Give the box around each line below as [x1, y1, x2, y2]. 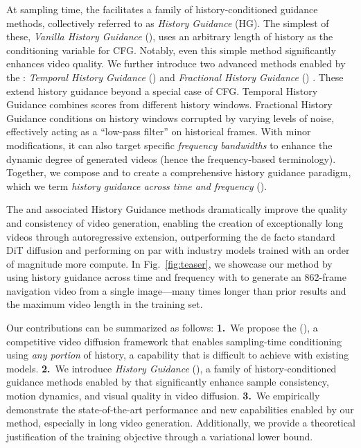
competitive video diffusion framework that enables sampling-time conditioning [6, 334, 342, 348]
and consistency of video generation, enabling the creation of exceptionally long [6, 215, 344, 230]
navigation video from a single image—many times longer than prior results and [6, 283, 346, 298]
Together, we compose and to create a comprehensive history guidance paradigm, [6, 165, 351, 180]
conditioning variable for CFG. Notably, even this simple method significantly [6, 42, 336, 57]
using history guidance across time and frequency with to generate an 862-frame [6, 270, 346, 284]
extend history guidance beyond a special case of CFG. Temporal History [6, 83, 318, 98]
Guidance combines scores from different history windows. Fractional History [6, 97, 333, 112]
